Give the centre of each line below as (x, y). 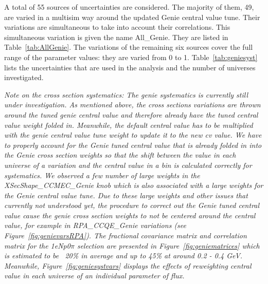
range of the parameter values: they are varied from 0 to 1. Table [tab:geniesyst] (131, 57)
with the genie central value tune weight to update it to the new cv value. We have (133, 135)
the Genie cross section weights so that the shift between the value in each (120, 155)
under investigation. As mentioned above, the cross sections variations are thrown (132, 105)
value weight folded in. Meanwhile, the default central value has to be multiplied (129, 125)
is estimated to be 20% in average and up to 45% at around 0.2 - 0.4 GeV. (123, 255)
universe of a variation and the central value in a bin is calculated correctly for (128, 165)
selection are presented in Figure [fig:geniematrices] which (168, 245)
